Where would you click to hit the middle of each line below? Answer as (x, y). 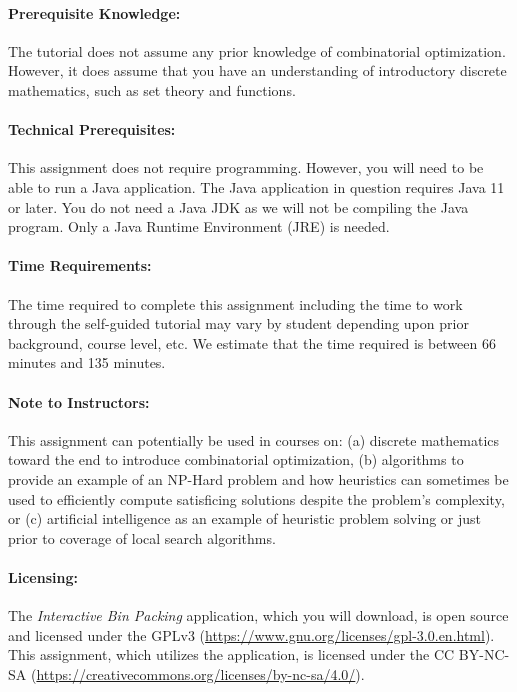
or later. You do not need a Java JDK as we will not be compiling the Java (238, 206)
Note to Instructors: (79, 401)
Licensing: (43, 576)
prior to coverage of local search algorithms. (142, 537)
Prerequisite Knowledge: (94, 12)
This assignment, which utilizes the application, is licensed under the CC (231, 654)
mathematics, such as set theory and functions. (152, 89)
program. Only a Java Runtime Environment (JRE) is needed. (199, 226)
